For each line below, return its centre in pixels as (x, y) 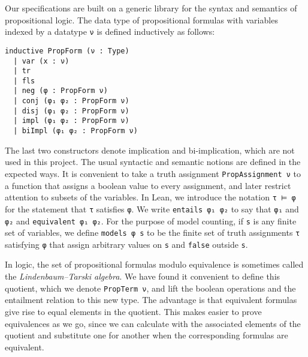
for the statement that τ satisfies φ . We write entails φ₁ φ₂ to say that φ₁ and (152, 208)
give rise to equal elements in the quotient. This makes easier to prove (133, 311)
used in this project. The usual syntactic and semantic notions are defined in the (153, 162)
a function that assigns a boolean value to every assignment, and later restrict (148, 185)
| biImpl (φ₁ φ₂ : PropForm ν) (76, 131)
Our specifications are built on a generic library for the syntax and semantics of (151, 8)
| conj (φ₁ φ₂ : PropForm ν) (71, 101)
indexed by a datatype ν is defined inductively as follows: (110, 31)
